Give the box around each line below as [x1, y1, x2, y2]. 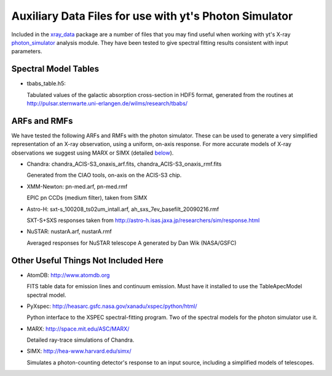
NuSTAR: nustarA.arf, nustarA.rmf [26, 228, 112, 236]
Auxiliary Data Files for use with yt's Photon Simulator [11, 9, 293, 23]
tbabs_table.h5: [26, 80, 66, 87]
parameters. [11, 48, 42, 55]
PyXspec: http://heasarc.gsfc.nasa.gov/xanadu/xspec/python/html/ [26, 302, 197, 310]
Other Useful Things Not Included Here [11, 255, 164, 266]
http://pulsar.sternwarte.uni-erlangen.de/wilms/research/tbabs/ [26, 100, 188, 107]
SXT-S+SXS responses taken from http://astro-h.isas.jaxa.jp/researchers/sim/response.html [26, 217, 260, 224]
